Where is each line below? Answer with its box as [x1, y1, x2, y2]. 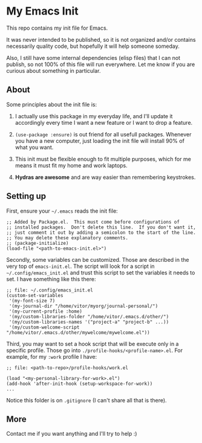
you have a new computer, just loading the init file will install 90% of [15, 137, 184, 144]
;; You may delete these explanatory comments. [6, 235, 129, 241]
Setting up [6, 191, 47, 201]
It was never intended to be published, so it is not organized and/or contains [6, 36, 196, 43]
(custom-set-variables [6, 292, 64, 298]
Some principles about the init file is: [6, 101, 97, 108]
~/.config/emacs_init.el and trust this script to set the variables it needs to [6, 268, 195, 276]
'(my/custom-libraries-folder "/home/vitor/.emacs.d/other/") [8, 313, 169, 319]
